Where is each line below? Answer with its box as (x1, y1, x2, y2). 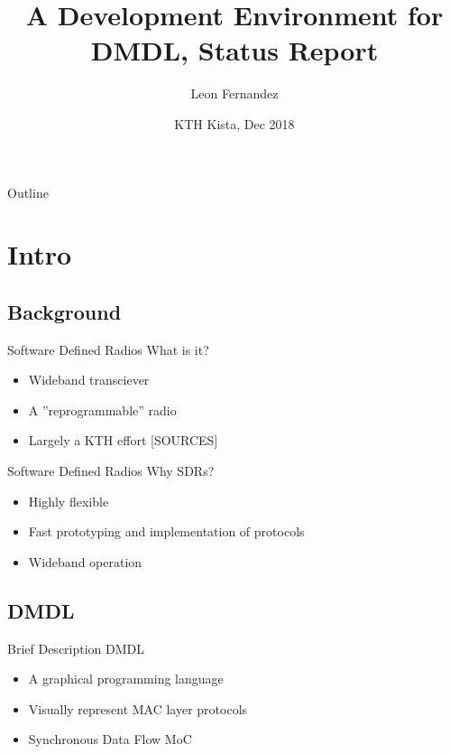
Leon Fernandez (190, 84, 279, 103)
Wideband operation (28, 552, 142, 571)
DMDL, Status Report (90, 32, 379, 69)
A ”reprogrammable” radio (28, 400, 177, 419)
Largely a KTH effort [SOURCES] (28, 431, 218, 450)
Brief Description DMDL (7, 638, 145, 657)
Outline (7, 182, 49, 201)
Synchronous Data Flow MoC (28, 730, 192, 749)
